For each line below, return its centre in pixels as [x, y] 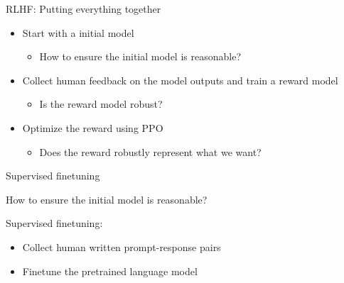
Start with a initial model [78, 32]
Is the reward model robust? [101, 104]
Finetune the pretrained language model [110, 271]
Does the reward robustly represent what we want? [150, 151]
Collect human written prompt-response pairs [122, 246]
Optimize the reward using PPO [93, 127]
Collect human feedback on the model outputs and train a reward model [180, 80]
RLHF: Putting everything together [84, 9]
